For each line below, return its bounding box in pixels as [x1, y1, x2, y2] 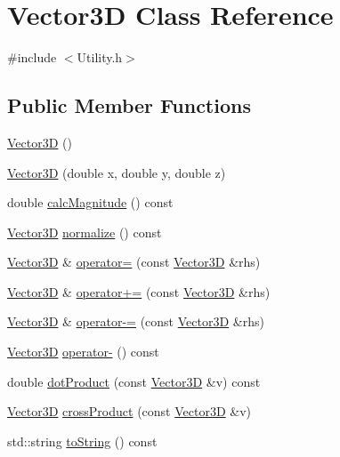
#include [7, 48, 57, 67]
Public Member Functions [7, 92, 251, 119]
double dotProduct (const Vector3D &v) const [7, 372, 261, 390]
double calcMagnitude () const [7, 193, 174, 212]
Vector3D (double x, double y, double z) [7, 163, 226, 181]
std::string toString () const [7, 431, 158, 450]
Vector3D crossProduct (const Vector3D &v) [7, 402, 252, 421]
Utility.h [77, 48, 123, 67]
